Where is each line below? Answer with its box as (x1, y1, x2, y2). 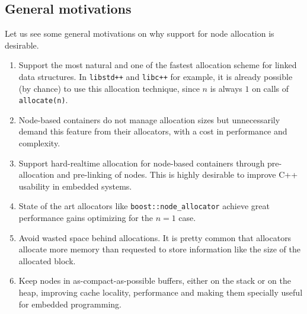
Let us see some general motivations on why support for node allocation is (5, 27, 274, 40)
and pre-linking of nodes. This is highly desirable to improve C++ (56, 168, 298, 181)
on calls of (252, 82, 289, 94)
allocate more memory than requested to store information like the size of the (18, 243, 301, 255)
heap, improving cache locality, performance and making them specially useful (18, 286, 303, 299)
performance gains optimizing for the (18, 212, 153, 224)
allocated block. (18, 254, 76, 267)
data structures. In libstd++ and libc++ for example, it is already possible (18, 70, 293, 82)
